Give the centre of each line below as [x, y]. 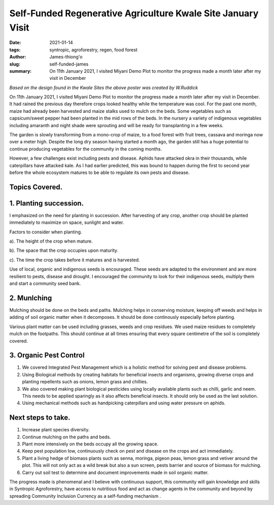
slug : [15, 64]
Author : [18, 57]
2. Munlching [31, 298]
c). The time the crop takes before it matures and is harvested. [75, 260]
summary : [21, 71]
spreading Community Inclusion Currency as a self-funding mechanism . [85, 496]
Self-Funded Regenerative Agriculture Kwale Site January [134, 13]
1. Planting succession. [46, 203]
